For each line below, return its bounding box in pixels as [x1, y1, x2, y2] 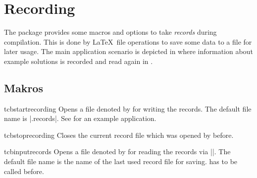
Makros [4, 80, 43, 95]
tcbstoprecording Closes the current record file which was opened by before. [4, 129, 234, 140]
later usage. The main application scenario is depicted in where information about [4, 46, 253, 57]
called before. [4, 166, 44, 176]
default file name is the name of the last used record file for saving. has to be [4, 156, 238, 167]
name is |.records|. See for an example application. [4, 113, 156, 123]
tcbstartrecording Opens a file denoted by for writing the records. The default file [4, 103, 252, 114]
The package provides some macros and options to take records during [4, 27, 217, 37]
